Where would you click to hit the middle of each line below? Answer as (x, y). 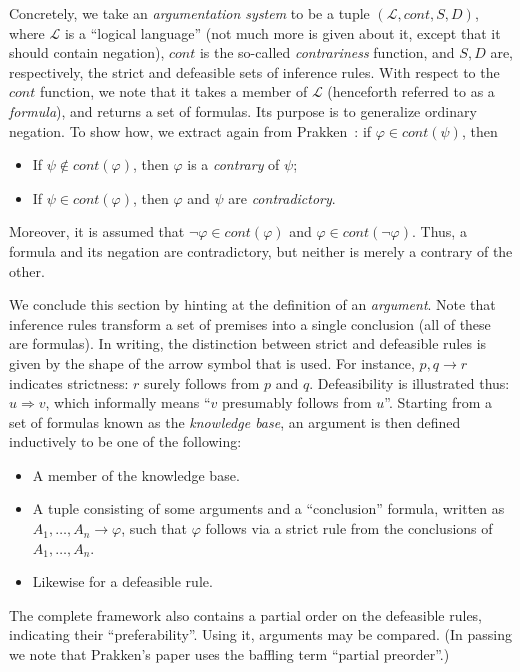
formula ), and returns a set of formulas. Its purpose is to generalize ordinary (243, 110)
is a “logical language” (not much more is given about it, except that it (282, 32)
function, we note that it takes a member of (173, 91)
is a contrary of (233, 164)
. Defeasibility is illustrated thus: (409, 382)
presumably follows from (297, 402)
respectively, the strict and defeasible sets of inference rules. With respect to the (254, 71)
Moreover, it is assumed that (97, 231)
